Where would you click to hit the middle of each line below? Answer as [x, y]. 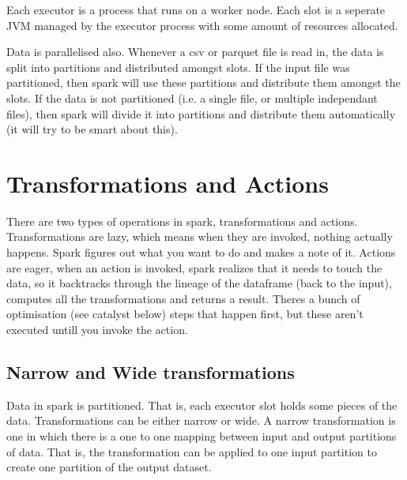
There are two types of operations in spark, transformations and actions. [182, 221]
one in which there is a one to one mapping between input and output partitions [202, 436]
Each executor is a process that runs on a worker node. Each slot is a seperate [196, 9]
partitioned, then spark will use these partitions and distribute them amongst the [203, 82]
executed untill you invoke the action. [97, 330]
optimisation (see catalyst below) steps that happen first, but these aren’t [185, 314]
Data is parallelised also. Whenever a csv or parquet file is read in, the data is [195, 52]
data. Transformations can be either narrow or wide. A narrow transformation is [201, 420]
